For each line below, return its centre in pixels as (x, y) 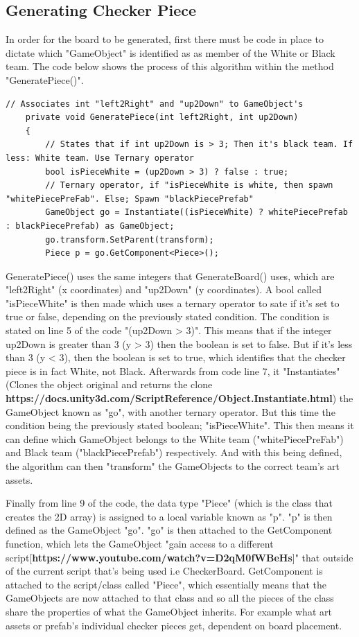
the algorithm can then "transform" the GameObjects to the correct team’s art (173, 466)
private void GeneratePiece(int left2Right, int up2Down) (162, 117)
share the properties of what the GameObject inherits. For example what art (169, 611)
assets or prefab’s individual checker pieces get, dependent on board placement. (174, 625)
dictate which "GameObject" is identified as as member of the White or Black (170, 52)
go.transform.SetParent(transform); (130, 239)
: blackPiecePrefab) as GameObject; (90, 226)
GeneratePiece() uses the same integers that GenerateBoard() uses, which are (170, 276)
